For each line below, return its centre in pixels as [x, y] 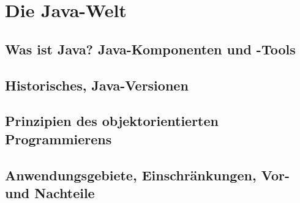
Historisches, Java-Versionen [97, 85]
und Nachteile [50, 192]
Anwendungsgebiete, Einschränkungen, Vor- [147, 175]
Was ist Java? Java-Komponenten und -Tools [150, 49]
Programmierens [58, 138]
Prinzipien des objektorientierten [112, 121]
